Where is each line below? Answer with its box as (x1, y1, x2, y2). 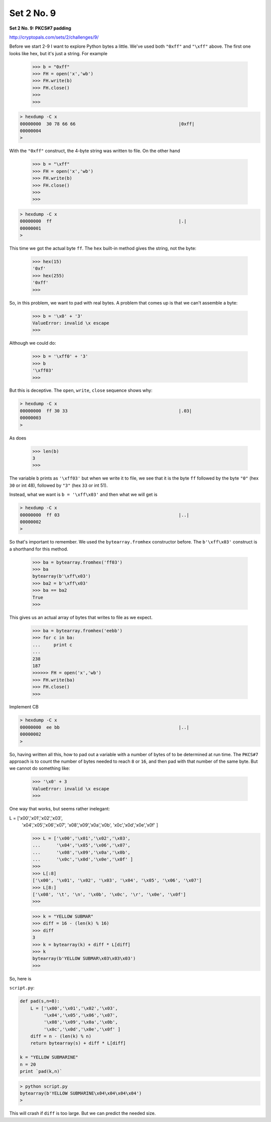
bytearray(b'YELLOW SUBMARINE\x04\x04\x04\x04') (20, 1090, 142, 1096)
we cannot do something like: (9, 765, 70, 771)
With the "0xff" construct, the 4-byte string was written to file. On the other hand (9, 148, 180, 154)
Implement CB (9, 704, 39, 710)
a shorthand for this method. (9, 546, 69, 552)
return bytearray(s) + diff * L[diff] (30, 1040, 126, 1046)
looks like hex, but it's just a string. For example (9, 50, 108, 56)
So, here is (9, 975, 32, 981)
